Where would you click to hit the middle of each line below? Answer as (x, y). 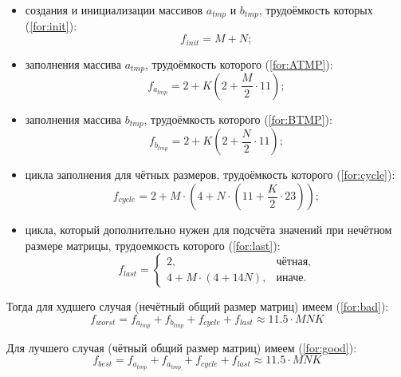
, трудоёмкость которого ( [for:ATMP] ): (239, 63)
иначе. (291, 278)
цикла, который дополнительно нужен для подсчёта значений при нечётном (208, 229)
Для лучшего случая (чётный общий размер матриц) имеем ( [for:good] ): (182, 347)
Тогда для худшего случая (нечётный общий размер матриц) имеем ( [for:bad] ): (198, 306)
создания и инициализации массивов (114, 10)
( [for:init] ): (51, 26)
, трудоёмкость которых (316, 10)
